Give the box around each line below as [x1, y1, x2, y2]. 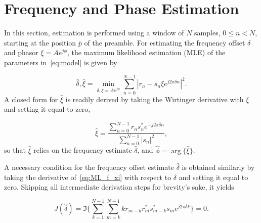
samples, [194, 27, 221, 38]
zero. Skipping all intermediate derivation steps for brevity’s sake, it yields [4, 182, 234, 192]
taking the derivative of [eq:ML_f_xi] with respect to [4, 171, 171, 182]
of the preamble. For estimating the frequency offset [84, 37, 245, 48]
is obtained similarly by [182, 162, 255, 172]
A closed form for [4, 94, 58, 104]
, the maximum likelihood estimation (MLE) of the [67, 47, 226, 58]
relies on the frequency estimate [33, 145, 132, 155]
